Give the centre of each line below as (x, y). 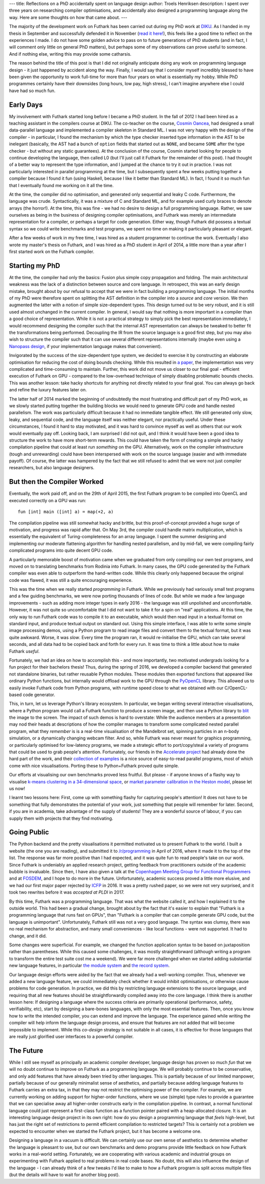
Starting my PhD (35, 266)
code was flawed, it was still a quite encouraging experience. (71, 580)
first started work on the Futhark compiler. (52, 252)
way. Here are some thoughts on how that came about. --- (68, 17)
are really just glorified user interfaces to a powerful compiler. (71, 1037)
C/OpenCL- (236, 688)
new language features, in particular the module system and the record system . (89, 965)
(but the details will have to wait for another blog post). (65, 1175)
